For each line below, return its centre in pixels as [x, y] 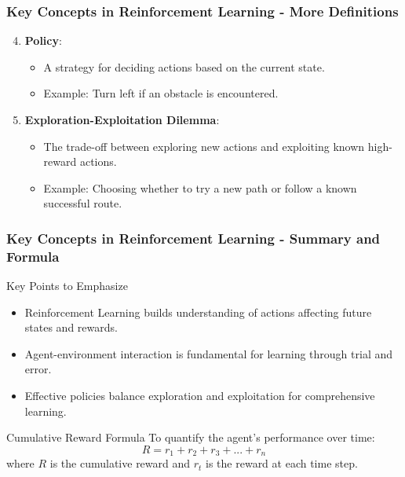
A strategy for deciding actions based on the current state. [184, 66]
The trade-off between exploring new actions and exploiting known [204, 146]
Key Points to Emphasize [67, 286]
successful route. [83, 203]
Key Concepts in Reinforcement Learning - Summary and [193, 238]
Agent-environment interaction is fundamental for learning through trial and [209, 353]
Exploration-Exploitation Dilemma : [122, 119]
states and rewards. [71, 327]
